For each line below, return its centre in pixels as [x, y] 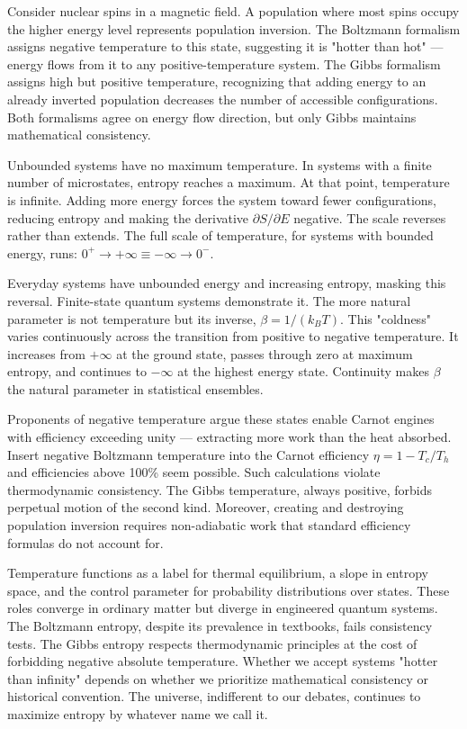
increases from [46, 353]
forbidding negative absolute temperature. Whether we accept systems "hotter [223, 661]
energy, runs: [42, 252]
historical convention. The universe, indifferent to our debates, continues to [214, 696]
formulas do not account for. [85, 542]
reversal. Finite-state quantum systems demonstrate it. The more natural [209, 300]
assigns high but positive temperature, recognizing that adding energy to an [217, 81]
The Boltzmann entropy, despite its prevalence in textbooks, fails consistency [220, 625]
